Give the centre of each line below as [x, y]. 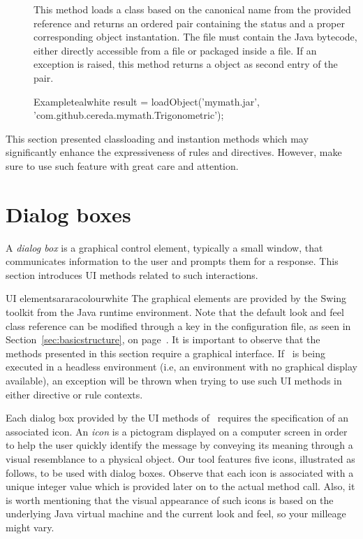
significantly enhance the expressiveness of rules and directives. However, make [174, 152]
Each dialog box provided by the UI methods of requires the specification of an [177, 418]
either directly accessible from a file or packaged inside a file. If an [175, 50]
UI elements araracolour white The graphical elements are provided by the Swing [176, 298]
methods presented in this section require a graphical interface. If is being [165, 353]
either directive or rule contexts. [74, 394]
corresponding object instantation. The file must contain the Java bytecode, [195, 37]
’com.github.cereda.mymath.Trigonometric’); [129, 115]
